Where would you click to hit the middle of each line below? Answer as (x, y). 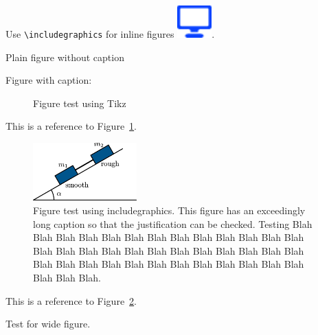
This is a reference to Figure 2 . (71, 300)
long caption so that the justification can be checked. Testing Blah (173, 223)
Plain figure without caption (65, 57)
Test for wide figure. (48, 324)
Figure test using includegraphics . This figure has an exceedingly (169, 210)
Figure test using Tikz (80, 103)
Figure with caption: (49, 80)
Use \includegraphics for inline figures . (110, 34)
